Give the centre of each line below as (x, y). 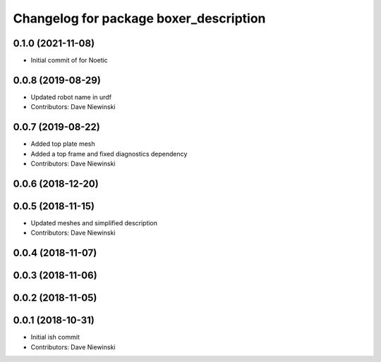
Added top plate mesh (63, 144)
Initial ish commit (55, 337)
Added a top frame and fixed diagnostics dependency (109, 154)
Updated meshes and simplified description (94, 223)
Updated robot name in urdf (71, 97)
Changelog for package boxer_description (139, 18)
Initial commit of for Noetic (69, 61)
